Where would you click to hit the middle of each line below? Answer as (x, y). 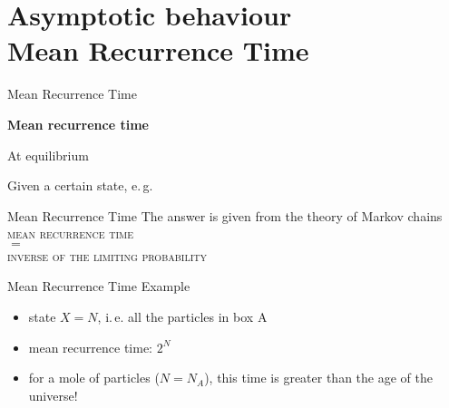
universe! (53, 395)
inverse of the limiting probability (107, 255)
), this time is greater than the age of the (318, 378)
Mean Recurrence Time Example (99, 286)
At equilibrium (48, 155)
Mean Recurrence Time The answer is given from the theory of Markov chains (225, 215)
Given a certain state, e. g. (80, 185)
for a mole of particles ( (94, 378)
